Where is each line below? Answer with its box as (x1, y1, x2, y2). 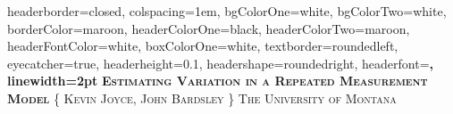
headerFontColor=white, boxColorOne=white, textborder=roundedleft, (7, 37, 398, 55)
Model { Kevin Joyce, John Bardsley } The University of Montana (7, 88, 397, 107)
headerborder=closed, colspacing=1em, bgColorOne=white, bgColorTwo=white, (7, 2, 447, 20)
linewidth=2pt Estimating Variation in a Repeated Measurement (7, 71, 428, 90)
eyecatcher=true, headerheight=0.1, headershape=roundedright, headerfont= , (7, 53, 433, 72)
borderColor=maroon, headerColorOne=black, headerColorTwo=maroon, (7, 19, 410, 37)
